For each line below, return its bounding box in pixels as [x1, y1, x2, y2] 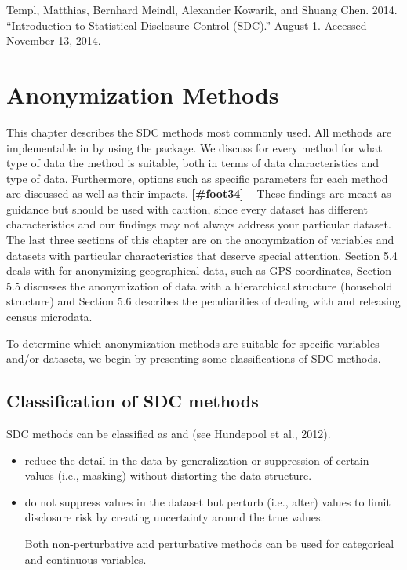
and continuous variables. [24, 550, 147, 567]
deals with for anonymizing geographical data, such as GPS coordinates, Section [6, 262, 392, 279]
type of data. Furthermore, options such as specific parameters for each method [6, 170, 388, 186]
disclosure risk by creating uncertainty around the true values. [24, 509, 324, 525]
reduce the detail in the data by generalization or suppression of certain [24, 451, 369, 468]
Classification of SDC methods [6, 389, 259, 413]
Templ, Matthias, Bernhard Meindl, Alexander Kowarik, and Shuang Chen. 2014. [6, 2, 398, 17]
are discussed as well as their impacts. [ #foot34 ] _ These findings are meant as [6, 185, 391, 202]
